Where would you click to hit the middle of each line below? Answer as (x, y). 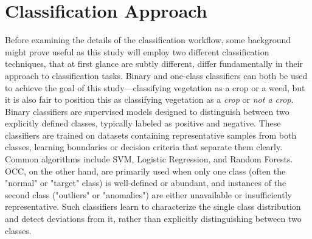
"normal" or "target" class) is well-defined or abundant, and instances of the (146, 183)
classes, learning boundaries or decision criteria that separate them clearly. (144, 147)
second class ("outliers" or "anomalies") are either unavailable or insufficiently (148, 194)
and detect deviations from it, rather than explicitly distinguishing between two (153, 219)
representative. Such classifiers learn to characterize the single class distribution (153, 206)
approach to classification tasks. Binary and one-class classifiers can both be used (156, 75)
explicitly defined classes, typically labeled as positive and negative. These (143, 123)
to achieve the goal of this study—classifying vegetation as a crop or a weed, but (155, 87)
